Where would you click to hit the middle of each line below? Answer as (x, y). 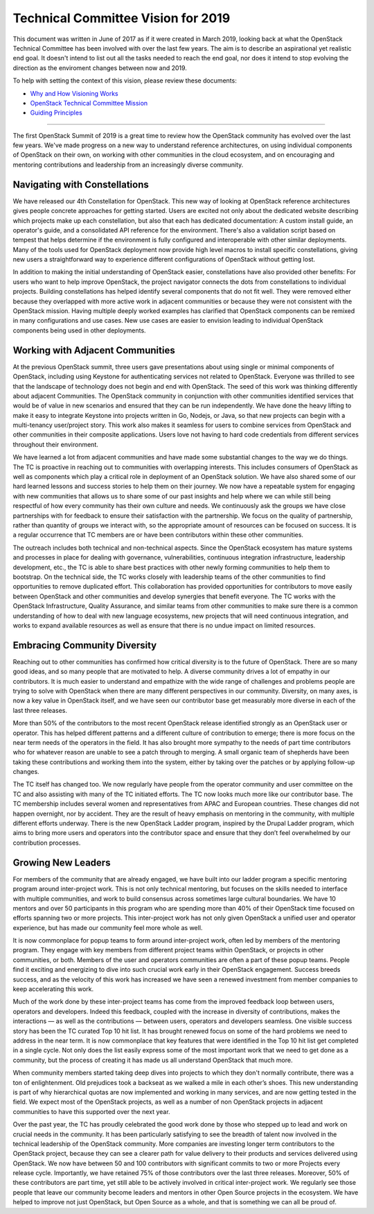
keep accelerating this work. (53, 989)
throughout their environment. (55, 444)
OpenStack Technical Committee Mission (89, 103)
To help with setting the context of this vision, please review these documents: (125, 81)
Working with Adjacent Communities (94, 350)
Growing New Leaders (62, 862)
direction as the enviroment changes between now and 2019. (100, 68)
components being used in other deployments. (79, 330)
